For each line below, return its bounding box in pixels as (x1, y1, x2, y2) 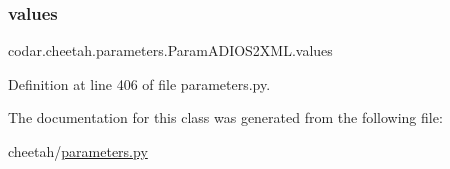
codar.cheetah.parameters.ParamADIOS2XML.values (8, 40, 333, 61)
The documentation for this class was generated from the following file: (8, 107, 443, 128)
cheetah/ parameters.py (8, 141, 148, 161)
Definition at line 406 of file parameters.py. (8, 73, 271, 94)
